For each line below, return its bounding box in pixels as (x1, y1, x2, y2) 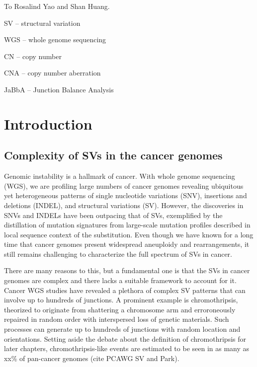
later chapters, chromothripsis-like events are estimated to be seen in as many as (4, 343, 250, 354)
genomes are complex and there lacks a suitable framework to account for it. (4, 275, 237, 286)
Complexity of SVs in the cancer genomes (4, 147, 223, 163)
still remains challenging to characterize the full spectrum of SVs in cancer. (4, 248, 232, 259)
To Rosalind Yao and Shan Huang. (4, 1, 110, 11)
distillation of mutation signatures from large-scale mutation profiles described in (4, 220, 251, 230)
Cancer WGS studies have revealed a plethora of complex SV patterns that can (4, 285, 246, 295)
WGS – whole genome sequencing (4, 34, 106, 45)
